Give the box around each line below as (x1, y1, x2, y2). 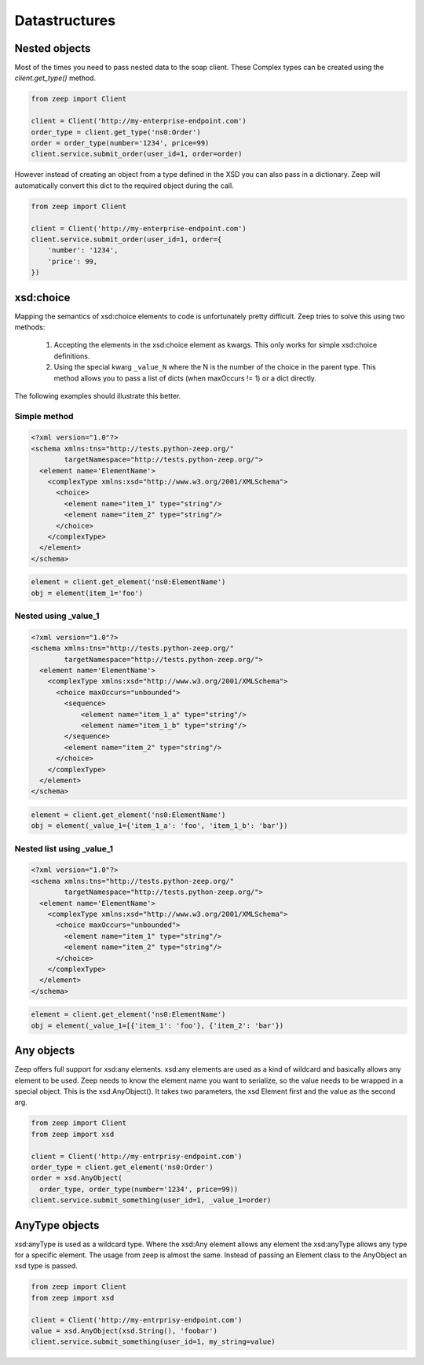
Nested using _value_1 (14, 610, 100, 621)
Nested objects (14, 42, 91, 55)
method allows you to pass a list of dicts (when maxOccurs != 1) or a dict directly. (53, 373, 317, 383)
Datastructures (14, 12, 116, 29)
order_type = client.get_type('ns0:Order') (31, 127, 202, 137)
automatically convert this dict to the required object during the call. (14, 181, 235, 190)
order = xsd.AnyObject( (31, 1174, 123, 1183)
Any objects (14, 1044, 75, 1058)
